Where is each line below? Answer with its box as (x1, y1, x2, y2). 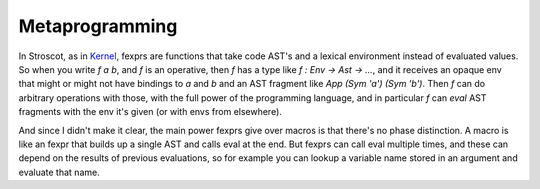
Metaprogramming (18, 15, 178, 37)
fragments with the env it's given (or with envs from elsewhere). (18, 106, 282, 118)
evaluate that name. (18, 166, 100, 178)
